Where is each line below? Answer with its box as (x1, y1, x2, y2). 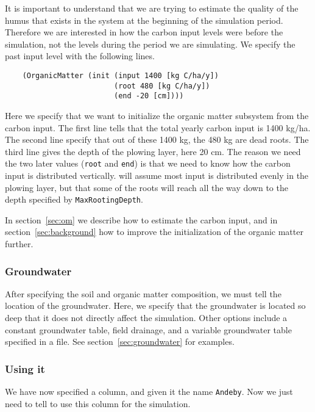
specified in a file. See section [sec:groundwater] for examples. (5, 335, 235, 348)
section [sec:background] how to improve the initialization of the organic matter (5, 225, 303, 238)
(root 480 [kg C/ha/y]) (113, 81, 210, 90)
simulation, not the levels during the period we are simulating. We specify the (5, 37, 296, 50)
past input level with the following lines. (5, 49, 155, 62)
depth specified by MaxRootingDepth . (5, 193, 143, 206)
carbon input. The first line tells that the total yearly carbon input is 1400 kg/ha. (5, 121, 311, 134)
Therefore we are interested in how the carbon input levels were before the (5, 26, 283, 38)
